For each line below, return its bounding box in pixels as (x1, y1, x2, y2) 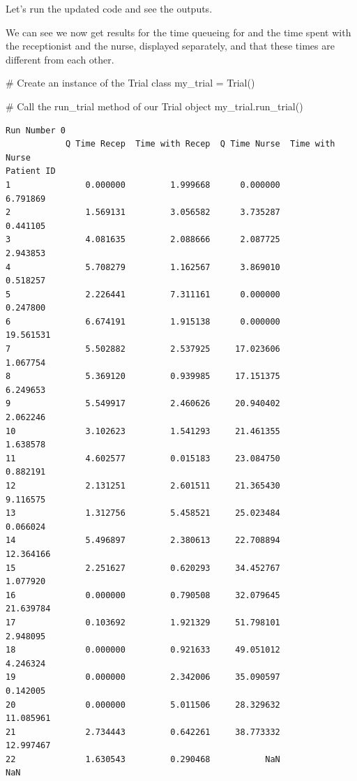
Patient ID (6, 166, 56, 177)
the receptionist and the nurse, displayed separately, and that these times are (6, 38, 335, 53)
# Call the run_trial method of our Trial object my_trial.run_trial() (6, 98, 303, 113)
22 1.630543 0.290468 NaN (6, 754, 280, 764)
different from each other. (6, 52, 114, 66)
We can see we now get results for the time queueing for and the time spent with (6, 24, 351, 39)
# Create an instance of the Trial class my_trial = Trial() (6, 75, 255, 90)
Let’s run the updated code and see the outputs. (6, 1, 213, 15)
